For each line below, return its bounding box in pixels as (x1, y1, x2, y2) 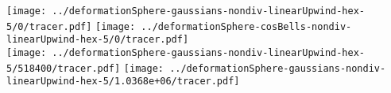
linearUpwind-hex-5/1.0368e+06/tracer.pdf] (6, 76, 240, 87)
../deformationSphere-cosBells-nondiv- (141, 20, 352, 32)
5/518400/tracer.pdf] (6, 62, 121, 74)
